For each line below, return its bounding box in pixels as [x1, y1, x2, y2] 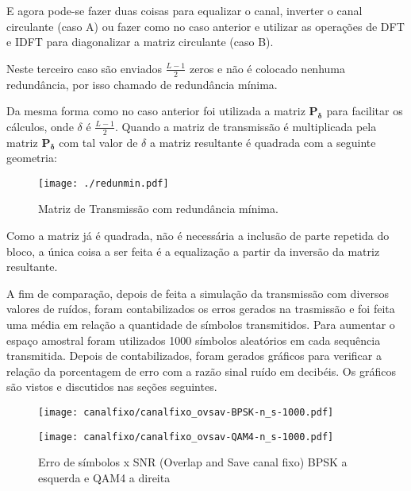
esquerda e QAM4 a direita [38, 469, 171, 485]
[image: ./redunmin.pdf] [38, 177, 169, 189]
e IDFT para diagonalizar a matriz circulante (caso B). [6, 33, 274, 50]
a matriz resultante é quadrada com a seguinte [149, 133, 376, 150]
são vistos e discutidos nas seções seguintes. [6, 378, 217, 395]
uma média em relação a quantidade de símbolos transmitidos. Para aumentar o [6, 316, 395, 333]
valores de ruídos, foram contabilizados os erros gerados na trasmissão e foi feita [6, 300, 395, 317]
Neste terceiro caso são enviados [6, 60, 162, 76]
